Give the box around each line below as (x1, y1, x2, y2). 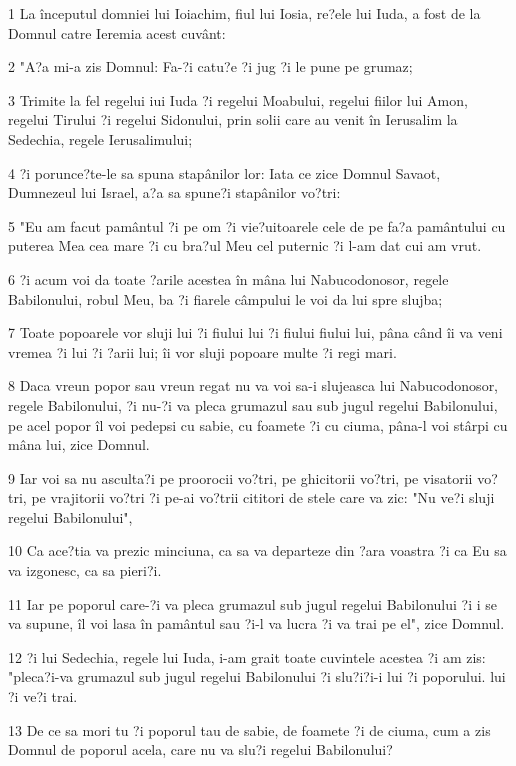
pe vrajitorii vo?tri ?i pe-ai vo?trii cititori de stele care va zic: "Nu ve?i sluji (31, 487, 495, 508)
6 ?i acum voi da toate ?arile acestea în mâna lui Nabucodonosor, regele (8, 268, 449, 289)
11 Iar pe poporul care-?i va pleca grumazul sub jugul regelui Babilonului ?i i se (8, 593, 498, 614)
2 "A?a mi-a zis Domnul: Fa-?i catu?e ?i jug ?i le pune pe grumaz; (8, 56, 413, 77)
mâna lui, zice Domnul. (8, 434, 150, 455)
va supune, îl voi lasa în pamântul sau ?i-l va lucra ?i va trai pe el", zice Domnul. (8, 613, 505, 634)
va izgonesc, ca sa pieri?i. (8, 560, 162, 581)
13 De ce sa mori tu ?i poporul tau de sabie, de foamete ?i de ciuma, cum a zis (8, 719, 491, 740)
